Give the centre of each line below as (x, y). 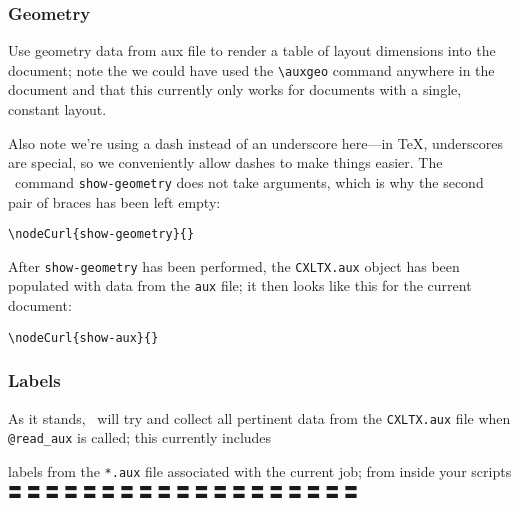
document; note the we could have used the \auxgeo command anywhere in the (251, 69)
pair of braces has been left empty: (114, 201)
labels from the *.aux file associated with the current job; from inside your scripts (260, 470)
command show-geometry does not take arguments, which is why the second (249, 181)
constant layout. (57, 109)
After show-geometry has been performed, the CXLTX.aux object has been (234, 265)
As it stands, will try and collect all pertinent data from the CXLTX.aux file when (259, 417)
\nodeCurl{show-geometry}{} (101, 234)
